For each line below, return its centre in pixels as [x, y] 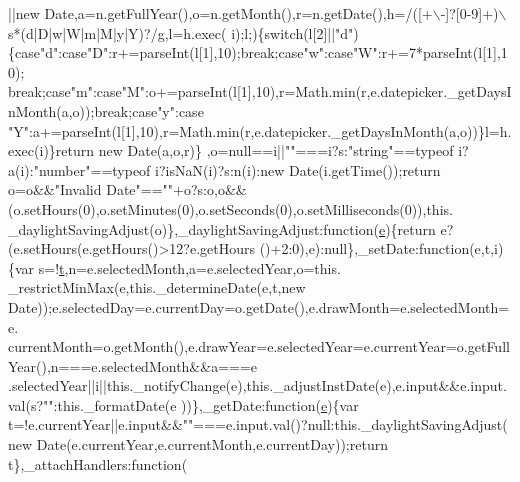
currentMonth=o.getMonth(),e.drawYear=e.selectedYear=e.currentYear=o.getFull [259, 346]
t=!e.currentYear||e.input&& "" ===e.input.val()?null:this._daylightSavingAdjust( [258, 424]
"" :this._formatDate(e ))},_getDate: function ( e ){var [201, 404]
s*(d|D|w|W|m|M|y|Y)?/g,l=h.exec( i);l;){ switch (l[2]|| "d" [181, 32]
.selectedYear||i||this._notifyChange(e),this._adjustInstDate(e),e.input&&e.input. [257, 385]
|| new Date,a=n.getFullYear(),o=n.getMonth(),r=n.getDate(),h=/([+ [220, 13]
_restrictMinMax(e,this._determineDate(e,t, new [157, 287]
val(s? [26, 404]
